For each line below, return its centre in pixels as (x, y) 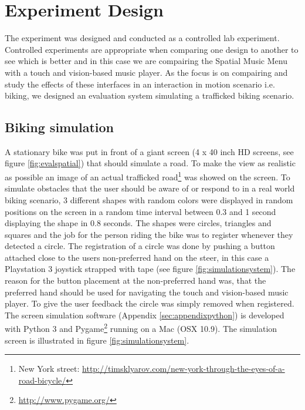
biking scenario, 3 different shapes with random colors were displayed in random (149, 199)
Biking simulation (59, 127)
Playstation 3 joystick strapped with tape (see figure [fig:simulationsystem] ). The (150, 269)
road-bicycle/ (42, 380)
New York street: (49, 369)
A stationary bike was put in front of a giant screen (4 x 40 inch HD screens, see (149, 151)
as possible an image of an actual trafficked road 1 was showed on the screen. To (148, 176)
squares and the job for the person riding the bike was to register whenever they (149, 234)
